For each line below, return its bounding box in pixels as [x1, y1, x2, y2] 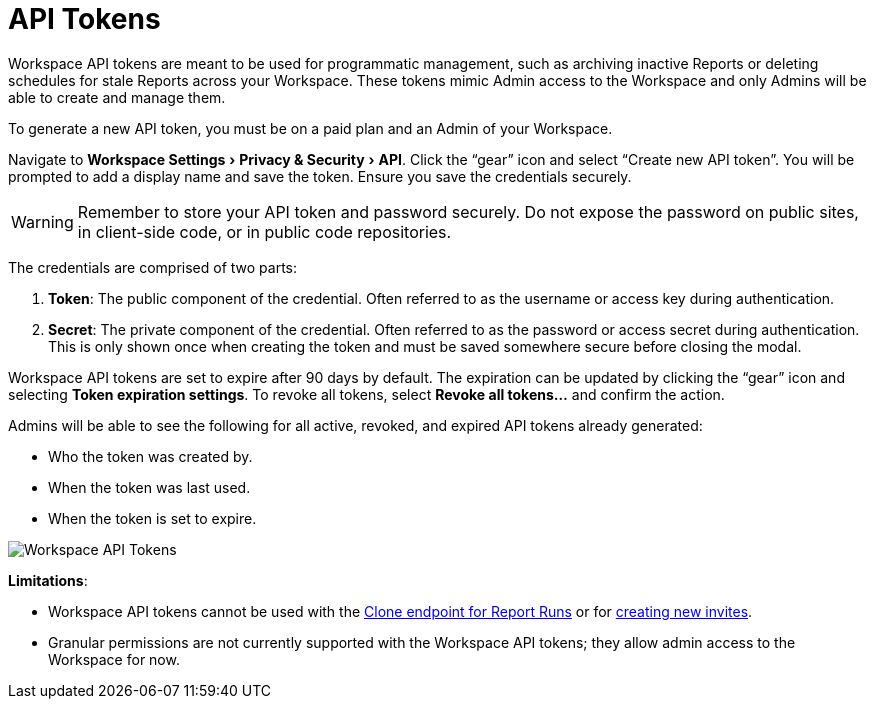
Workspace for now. [48, 650, 180, 668]
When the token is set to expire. [48, 509, 257, 527]
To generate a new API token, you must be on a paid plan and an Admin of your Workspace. [8, 119, 613, 137]
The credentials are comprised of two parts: [8, 258, 298, 276]
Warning [11, 211, 74, 232]
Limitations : [8, 571, 88, 589]
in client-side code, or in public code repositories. [77, 221, 452, 242]
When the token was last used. [48, 478, 251, 496]
